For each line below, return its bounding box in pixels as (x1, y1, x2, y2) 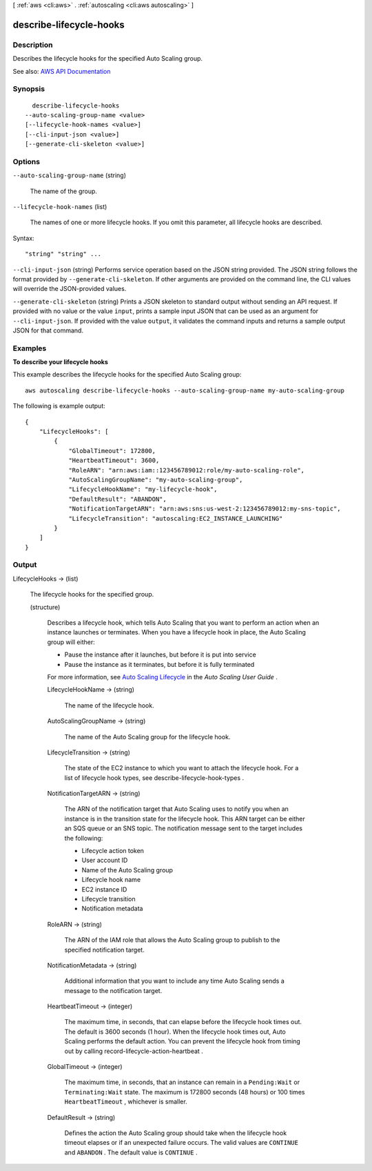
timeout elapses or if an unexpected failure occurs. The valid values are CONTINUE (64, 1139, 299, 1147)
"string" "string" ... (25, 250, 102, 258)
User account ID (81, 856, 128, 865)
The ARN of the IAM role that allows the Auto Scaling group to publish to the (64, 936, 280, 944)
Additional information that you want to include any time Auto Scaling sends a (64, 977, 285, 985)
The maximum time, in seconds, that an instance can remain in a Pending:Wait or (64, 1078, 300, 1086)
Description (12, 40, 53, 50)
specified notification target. (64, 945, 145, 954)
